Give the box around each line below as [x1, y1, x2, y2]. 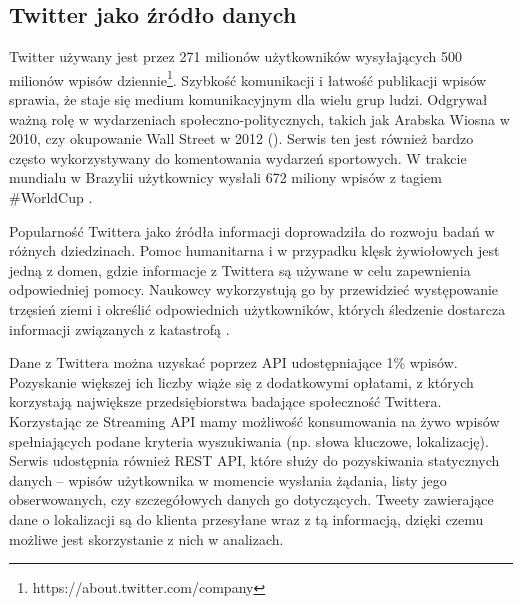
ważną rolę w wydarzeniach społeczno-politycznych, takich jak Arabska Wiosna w [9, 108, 510, 129]
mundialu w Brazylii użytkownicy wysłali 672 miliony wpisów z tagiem [9, 167, 442, 188]
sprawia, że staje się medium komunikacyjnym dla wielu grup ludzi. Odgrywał [9, 89, 488, 110]
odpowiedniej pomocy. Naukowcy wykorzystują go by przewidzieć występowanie [9, 279, 499, 300]
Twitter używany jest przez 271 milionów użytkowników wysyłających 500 [9, 46, 462, 67]
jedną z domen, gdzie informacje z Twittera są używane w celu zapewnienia [9, 259, 471, 280]
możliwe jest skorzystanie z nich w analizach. [9, 528, 284, 549]
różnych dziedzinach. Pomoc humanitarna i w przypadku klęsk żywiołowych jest [9, 240, 500, 261]
